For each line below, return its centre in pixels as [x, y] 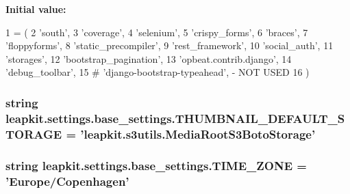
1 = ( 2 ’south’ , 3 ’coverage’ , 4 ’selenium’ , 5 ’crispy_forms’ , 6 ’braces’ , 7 [157, 32]
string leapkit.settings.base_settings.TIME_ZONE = [156, 165]
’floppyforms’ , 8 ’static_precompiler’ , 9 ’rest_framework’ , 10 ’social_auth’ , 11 [170, 45]
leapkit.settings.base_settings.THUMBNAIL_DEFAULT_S [175, 118]
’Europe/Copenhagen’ [67, 181]
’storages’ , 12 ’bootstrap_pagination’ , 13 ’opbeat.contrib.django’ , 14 [149, 58]
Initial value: [36, 9]
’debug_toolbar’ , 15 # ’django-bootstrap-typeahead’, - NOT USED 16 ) [158, 72]
